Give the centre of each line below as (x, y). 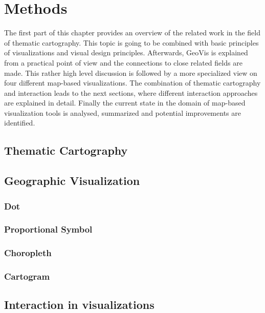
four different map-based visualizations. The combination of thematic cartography (132, 83)
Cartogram (27, 276)
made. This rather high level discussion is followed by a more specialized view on (131, 72)
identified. (20, 123)
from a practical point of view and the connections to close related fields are (123, 62)
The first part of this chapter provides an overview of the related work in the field (132, 33)
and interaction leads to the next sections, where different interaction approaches (131, 92)
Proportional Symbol (48, 229)
